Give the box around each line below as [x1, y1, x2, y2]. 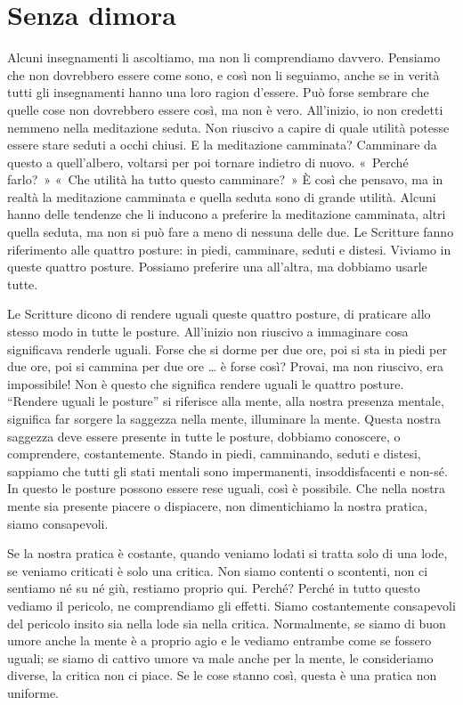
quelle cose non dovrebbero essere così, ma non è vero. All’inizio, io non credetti [7, 100, 443, 118]
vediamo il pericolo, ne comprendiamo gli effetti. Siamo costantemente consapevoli [7, 596, 456, 614]
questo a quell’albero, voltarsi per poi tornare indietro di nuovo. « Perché [7, 152, 409, 171]
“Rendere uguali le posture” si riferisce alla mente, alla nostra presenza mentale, [7, 392, 444, 410]
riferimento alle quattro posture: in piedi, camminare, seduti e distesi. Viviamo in [7, 239, 451, 258]
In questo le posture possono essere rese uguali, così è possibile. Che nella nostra [7, 479, 446, 498]
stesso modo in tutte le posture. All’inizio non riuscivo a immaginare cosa [7, 322, 409, 341]
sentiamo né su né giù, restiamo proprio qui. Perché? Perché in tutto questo [7, 579, 420, 597]
